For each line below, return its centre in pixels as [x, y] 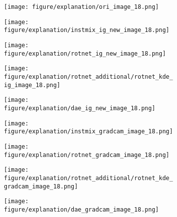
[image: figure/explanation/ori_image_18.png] [81, 7]
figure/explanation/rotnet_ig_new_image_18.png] [85, 53]
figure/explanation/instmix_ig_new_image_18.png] [87, 30]
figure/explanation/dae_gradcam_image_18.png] [81, 209]
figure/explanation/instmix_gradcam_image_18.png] [88, 132]
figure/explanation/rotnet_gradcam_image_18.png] [87, 155]
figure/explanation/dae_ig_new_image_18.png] [80, 108]
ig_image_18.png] [32, 85]
